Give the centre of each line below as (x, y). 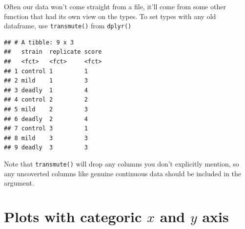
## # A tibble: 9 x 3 (39, 42)
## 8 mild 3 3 (46, 138)
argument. (19, 183)
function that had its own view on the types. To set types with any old (110, 16)
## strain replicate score (53, 52)
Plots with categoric (73, 216)
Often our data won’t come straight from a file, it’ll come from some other (115, 6)
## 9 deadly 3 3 (46, 148)
